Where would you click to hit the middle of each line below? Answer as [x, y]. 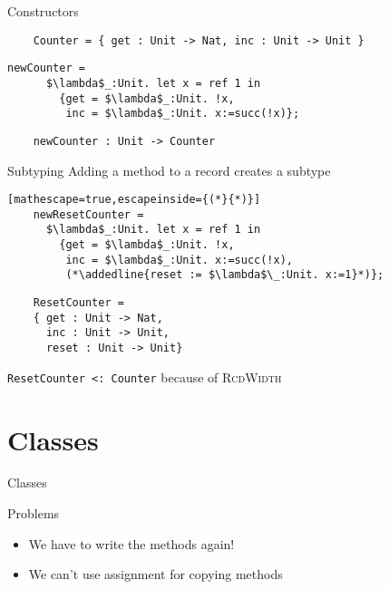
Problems [34, 513]
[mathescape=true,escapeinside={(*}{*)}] [134, 200]
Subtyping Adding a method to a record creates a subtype [169, 170]
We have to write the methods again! [131, 543]
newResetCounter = [88, 214]
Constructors [43, 11]
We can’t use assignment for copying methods [156, 574]
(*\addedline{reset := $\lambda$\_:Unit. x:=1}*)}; [225, 275]
